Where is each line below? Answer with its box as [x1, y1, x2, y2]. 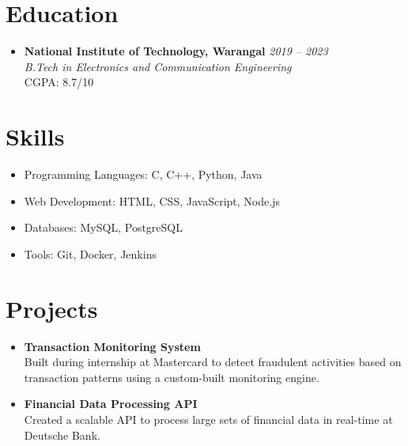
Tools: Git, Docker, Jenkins [24, 245, 157, 262]
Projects [6, 292, 98, 324]
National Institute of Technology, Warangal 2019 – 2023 [24, 43, 328, 59]
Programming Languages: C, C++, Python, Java [24, 166, 263, 183]
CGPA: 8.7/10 [24, 74, 94, 90]
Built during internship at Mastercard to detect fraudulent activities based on [24, 353, 402, 370]
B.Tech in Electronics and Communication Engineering [24, 58, 292, 74]
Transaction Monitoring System [24, 338, 201, 354]
